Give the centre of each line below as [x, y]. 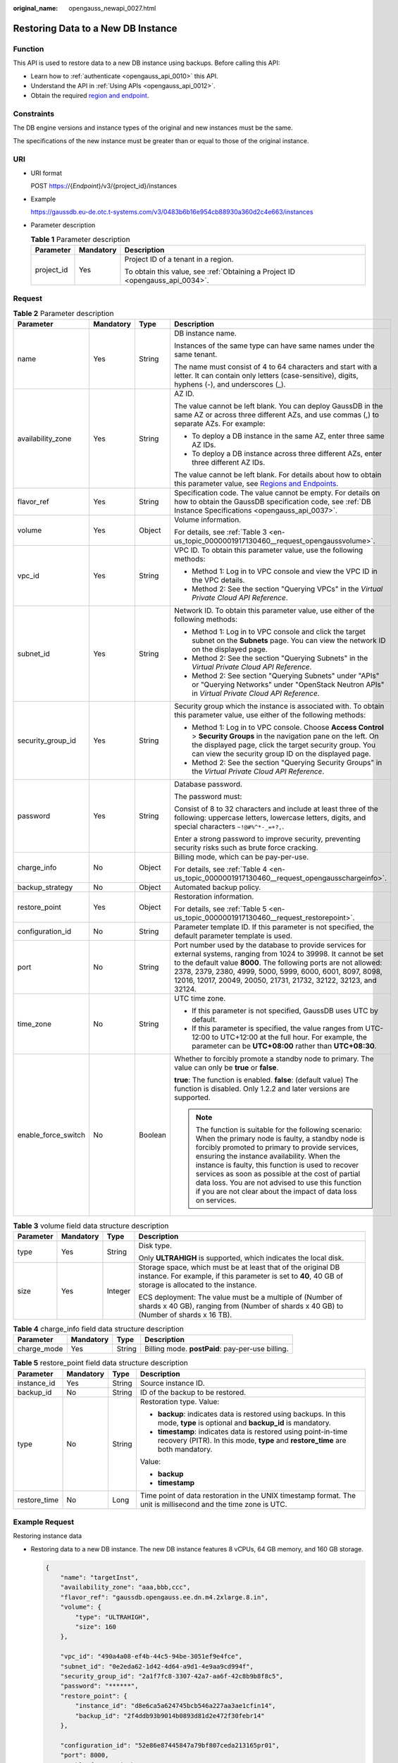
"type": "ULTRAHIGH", [112, 1617]
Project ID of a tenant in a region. [179, 260]
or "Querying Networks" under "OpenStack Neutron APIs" [288, 685]
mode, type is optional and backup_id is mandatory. [244, 1422]
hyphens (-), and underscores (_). [230, 384]
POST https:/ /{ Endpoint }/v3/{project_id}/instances [104, 186]
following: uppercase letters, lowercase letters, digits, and [270, 818]
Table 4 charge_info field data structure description [99, 1329]
